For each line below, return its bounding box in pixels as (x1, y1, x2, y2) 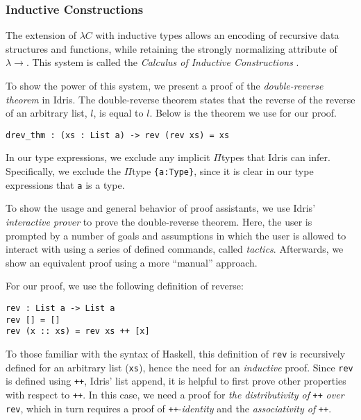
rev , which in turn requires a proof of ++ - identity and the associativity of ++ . (6, 401, 332, 415)
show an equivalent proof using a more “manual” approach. (6, 255, 258, 269)
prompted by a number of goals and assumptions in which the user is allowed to (6, 228, 346, 242)
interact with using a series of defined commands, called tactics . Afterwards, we (6, 242, 344, 256)
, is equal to (93, 106, 144, 120)
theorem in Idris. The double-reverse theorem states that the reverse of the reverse (6, 92, 355, 106)
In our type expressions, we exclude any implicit (6, 150, 210, 165)
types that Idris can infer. (221, 150, 330, 165)
